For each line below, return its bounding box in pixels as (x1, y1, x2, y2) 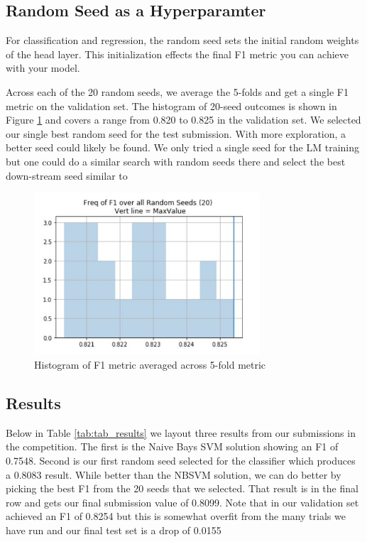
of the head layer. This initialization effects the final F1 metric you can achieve (6, 46, 349, 61)
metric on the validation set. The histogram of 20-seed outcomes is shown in (6, 98, 337, 113)
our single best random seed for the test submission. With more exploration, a (6, 126, 346, 141)
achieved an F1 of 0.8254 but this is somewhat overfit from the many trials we (6, 509, 346, 524)
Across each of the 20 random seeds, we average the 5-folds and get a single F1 (6, 84, 349, 99)
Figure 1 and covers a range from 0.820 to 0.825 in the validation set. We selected (6, 112, 361, 127)
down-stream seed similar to (6, 168, 128, 183)
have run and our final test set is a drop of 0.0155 (6, 522, 221, 537)
